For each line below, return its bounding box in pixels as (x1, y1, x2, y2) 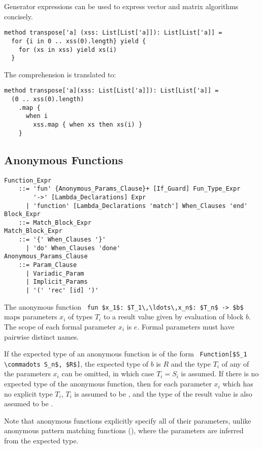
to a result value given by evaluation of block (103, 311, 244, 322)
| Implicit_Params (25, 278, 88, 286)
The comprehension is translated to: (4, 69, 116, 79)
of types (68, 311, 93, 322)
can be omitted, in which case (61, 368, 154, 379)
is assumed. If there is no (181, 368, 259, 379)
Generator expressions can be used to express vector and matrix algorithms (4, 1, 239, 11)
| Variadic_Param (25, 270, 84, 277)
